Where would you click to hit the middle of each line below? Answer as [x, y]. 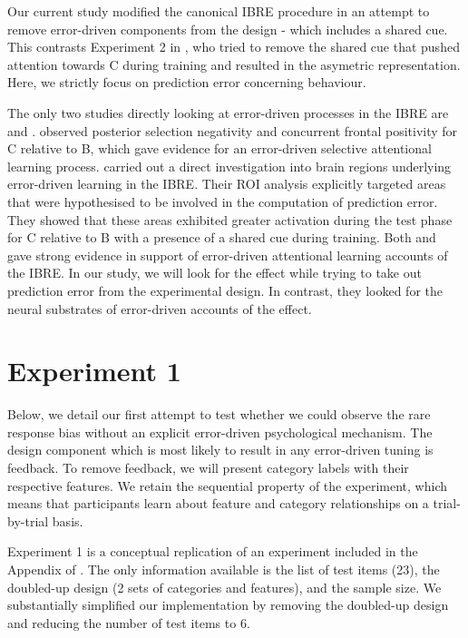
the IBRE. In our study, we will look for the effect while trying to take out [214, 273]
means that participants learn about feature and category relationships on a [218, 503]
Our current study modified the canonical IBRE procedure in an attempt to [219, 11]
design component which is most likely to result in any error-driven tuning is [220, 450]
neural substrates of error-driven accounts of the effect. [160, 308]
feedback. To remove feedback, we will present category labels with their [208, 467]
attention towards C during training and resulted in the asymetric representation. [234, 64]
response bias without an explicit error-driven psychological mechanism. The [220, 432]
